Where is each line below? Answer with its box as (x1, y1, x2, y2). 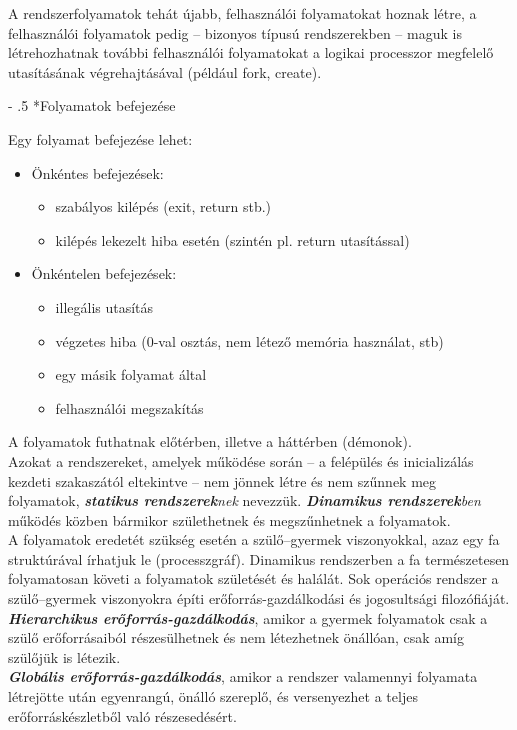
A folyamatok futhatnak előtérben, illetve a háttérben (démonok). (8, 431, 412, 452)
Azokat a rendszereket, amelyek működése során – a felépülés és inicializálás (8, 450, 474, 471)
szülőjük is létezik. (8, 646, 121, 667)
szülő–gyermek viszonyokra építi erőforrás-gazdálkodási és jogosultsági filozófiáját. (8, 588, 510, 609)
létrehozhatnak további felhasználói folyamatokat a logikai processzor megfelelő (8, 42, 494, 63)
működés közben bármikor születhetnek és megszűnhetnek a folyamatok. (8, 509, 451, 530)
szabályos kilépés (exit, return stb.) (55, 196, 272, 217)
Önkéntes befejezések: (31, 162, 164, 183)
